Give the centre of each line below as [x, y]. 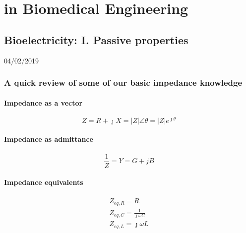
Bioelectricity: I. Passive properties [96, 39]
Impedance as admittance [49, 139]
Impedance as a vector [43, 102]
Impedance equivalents [44, 182]
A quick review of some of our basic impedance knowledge [123, 83]
